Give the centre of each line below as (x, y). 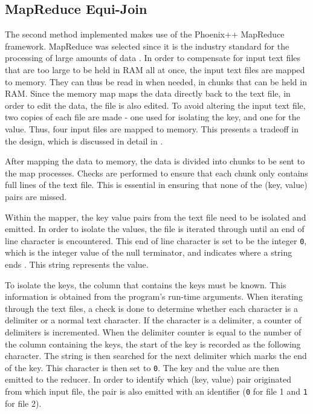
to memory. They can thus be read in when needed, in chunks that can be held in (156, 81)
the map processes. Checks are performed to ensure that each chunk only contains (156, 173)
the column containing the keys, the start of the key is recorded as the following (153, 344)
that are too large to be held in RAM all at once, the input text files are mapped (155, 69)
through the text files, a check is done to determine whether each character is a (151, 308)
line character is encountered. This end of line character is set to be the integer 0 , (156, 240)
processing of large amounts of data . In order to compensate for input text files (153, 58)
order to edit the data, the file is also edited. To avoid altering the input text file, (155, 105)
